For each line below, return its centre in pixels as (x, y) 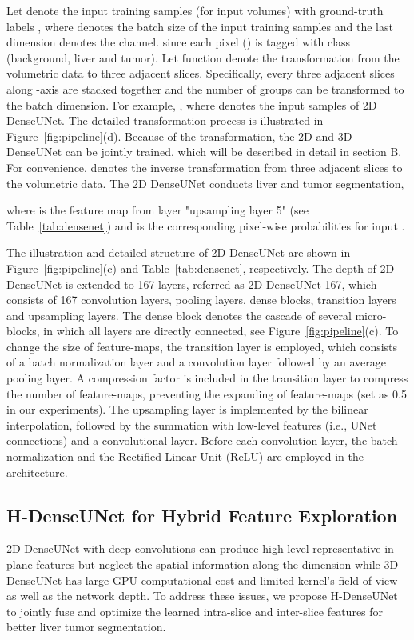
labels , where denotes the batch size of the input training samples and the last (200, 26)
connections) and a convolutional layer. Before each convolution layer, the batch (202, 440)
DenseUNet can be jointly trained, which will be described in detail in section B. (204, 152)
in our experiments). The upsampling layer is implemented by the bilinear (187, 409)
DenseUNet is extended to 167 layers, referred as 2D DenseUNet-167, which (192, 284)
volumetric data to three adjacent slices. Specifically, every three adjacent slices (201, 73)
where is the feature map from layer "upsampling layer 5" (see (157, 210)
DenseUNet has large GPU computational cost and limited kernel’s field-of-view (202, 580)
